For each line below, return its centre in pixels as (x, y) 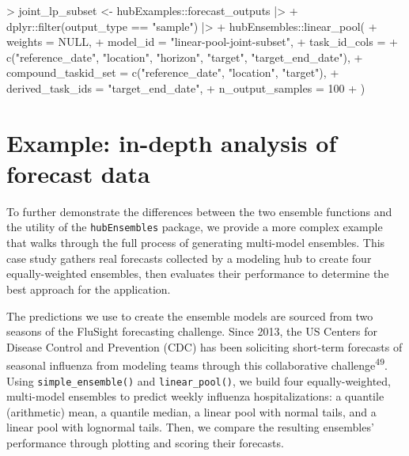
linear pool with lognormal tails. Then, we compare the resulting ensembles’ (190, 427)
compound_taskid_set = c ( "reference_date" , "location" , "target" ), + (173, 72)
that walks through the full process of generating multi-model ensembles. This (196, 243)
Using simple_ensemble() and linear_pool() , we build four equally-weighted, (199, 380)
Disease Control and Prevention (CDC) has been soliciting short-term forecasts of (204, 346)
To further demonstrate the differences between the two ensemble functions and (199, 211)
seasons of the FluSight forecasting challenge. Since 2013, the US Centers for (192, 331)
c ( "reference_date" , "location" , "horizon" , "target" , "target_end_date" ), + (185, 57)
